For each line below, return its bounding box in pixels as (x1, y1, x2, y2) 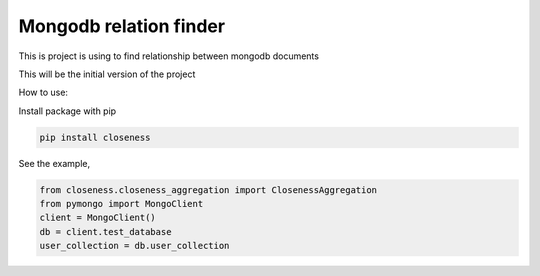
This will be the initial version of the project (18, 68, 196, 80)
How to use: (18, 86, 69, 99)
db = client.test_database (39, 226, 172, 237)
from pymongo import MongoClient (39, 198, 204, 210)
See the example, (18, 157, 90, 169)
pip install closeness (39, 131, 151, 143)
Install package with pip (18, 105, 117, 117)
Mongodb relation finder (18, 15, 225, 37)
